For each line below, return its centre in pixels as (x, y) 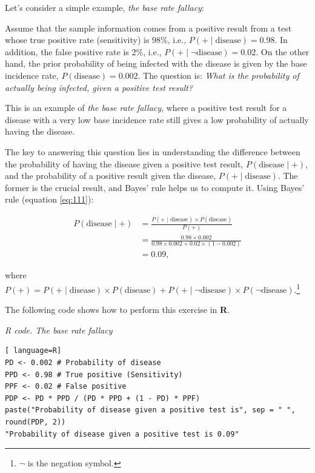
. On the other (283, 51)
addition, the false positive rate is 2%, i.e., (83, 51)
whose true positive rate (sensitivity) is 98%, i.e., (96, 40)
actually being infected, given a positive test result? (99, 87)
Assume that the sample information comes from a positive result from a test (148, 28)
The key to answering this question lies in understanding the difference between (153, 151)
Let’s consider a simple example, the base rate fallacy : (104, 7)
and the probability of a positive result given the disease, (111, 176)
